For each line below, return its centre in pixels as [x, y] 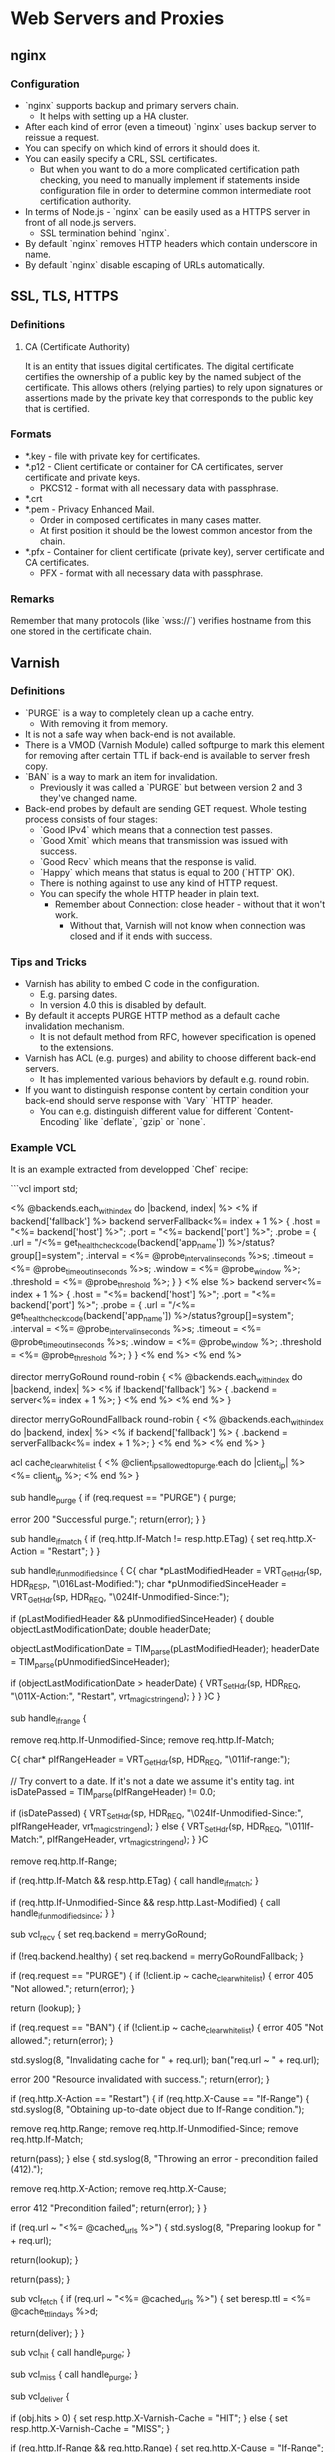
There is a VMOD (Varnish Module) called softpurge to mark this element [174, 744]
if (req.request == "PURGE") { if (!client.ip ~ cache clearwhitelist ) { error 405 [162, 1977]
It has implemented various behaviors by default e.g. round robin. [174, 1079]
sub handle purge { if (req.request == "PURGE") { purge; [123, 1498]
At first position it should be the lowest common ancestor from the [176, 530]
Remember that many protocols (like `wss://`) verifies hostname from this [161, 621]
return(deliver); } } [47, 2333]
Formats [31, 434]
